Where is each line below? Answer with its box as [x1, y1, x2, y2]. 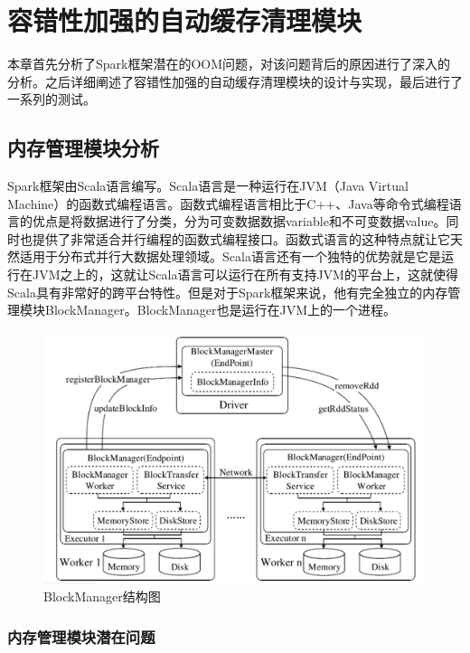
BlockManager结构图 [43, 587, 161, 606]
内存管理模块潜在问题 [7, 625, 155, 648]
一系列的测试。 [7, 90, 96, 109]
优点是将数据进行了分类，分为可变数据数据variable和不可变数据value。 [32, 212, 446, 231]
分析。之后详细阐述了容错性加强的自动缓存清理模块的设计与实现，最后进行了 [7, 71, 463, 90]
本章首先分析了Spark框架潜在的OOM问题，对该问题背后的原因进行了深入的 [7, 54, 451, 73]
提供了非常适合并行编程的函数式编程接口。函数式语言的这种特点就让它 [32, 229, 450, 248]
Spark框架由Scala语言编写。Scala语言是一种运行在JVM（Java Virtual [7, 176, 409, 195]
